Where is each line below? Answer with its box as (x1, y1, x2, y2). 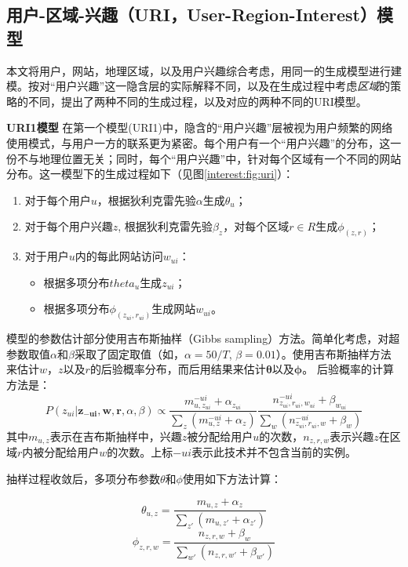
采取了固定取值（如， (74, 345, 184, 362)
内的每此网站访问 (75, 248, 163, 264)
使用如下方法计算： (182, 471, 282, 487)
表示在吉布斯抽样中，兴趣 (49, 428, 182, 445)
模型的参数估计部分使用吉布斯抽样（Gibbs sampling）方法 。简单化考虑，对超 (6, 330, 400, 347)
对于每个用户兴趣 (24, 218, 113, 234)
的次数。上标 (107, 444, 173, 460)
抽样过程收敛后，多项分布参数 (6, 471, 160, 487)
